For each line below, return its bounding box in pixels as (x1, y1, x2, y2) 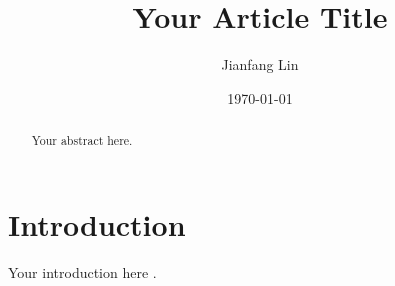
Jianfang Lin (221, 54, 299, 75)
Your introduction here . (8, 261, 157, 282)
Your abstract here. (31, 132, 133, 149)
